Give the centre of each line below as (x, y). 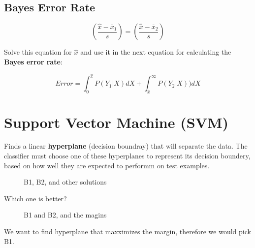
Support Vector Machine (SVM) (116, 122)
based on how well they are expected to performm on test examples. (107, 165)
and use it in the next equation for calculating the (156, 52)
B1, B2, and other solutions (65, 182)
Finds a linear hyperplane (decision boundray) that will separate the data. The (126, 146)
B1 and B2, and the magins (65, 215)
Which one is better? (35, 198)
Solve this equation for (38, 52)
